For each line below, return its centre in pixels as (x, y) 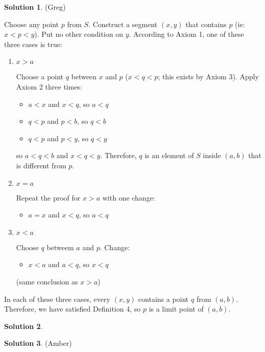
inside (212, 155)
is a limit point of (176, 309)
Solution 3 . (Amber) (38, 343)
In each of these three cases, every (57, 299)
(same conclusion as (47, 281)
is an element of (169, 155)
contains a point (163, 299)
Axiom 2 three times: (49, 86)
